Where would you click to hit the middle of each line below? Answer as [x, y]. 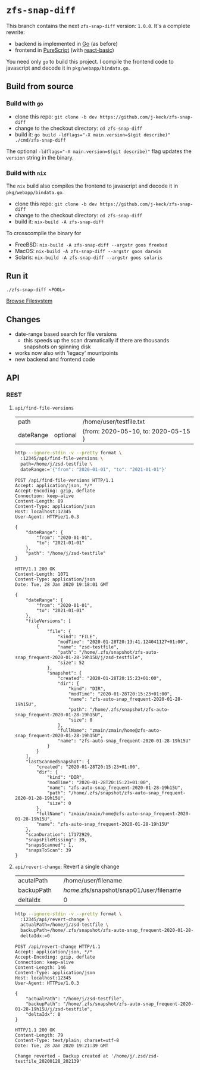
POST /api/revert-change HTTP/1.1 [57, 947]
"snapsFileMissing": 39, [57, 840]
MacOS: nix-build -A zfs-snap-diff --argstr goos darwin [88, 251]
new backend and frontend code [55, 359]
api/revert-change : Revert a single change [67, 866]
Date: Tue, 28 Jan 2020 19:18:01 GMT [62, 584]
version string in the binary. [40, 157]
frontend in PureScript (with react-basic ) [64, 50]
